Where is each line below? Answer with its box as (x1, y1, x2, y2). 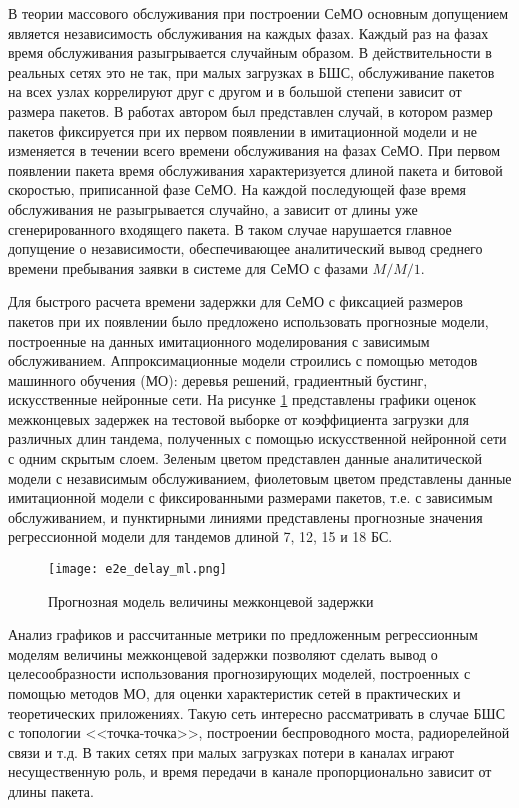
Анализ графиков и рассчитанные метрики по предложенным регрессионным (8, 624, 478, 645)
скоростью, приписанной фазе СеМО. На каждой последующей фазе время (8, 179, 466, 200)
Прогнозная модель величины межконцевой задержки (48, 590, 374, 611)
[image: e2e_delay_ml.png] (48, 562, 227, 577)
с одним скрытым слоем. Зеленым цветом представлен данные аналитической (8, 448, 483, 469)
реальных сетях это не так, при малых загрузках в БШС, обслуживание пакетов (8, 61, 495, 82)
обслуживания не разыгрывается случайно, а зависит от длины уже (8, 198, 418, 219)
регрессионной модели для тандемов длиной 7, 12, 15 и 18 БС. (8, 526, 393, 547)
